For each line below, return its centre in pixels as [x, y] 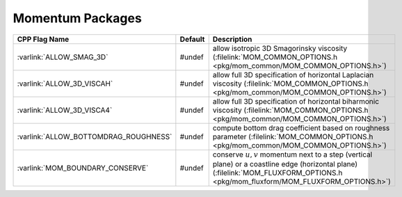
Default [192, 39]
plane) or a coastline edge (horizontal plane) [285, 164]
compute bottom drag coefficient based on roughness [301, 127]
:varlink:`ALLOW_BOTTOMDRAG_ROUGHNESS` [95, 136]
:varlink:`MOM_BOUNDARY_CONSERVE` [83, 168]
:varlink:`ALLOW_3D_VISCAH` [65, 84]
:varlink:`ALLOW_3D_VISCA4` [65, 110]
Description [232, 39]
